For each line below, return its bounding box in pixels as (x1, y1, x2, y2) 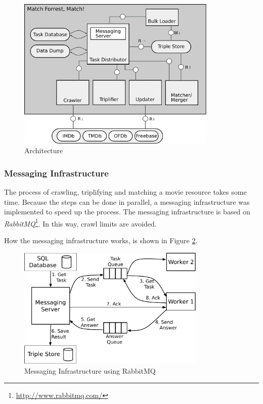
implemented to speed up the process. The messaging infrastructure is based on (4, 206, 250, 217)
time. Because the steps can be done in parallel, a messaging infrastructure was (4, 196, 250, 207)
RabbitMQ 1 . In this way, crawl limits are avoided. (4, 216, 157, 229)
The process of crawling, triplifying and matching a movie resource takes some (4, 186, 247, 197)
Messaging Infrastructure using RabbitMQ (24, 365, 156, 376)
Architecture (24, 145, 63, 156)
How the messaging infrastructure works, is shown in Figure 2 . (4, 235, 198, 245)
